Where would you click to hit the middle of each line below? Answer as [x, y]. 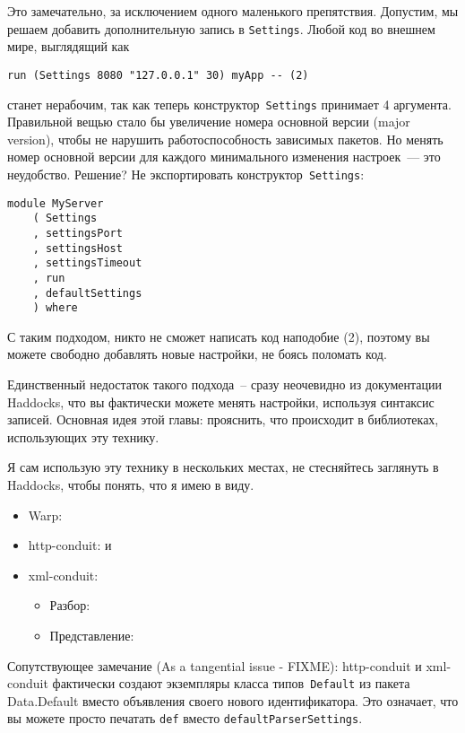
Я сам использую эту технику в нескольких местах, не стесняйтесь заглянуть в [223, 467]
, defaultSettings [87, 293]
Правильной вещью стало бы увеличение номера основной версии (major [209, 122]
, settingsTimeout [87, 263]
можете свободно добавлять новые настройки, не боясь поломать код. [197, 354]
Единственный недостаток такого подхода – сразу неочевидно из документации [225, 384]
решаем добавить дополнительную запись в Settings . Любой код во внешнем [221, 28]
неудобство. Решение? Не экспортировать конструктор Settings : [186, 174]
